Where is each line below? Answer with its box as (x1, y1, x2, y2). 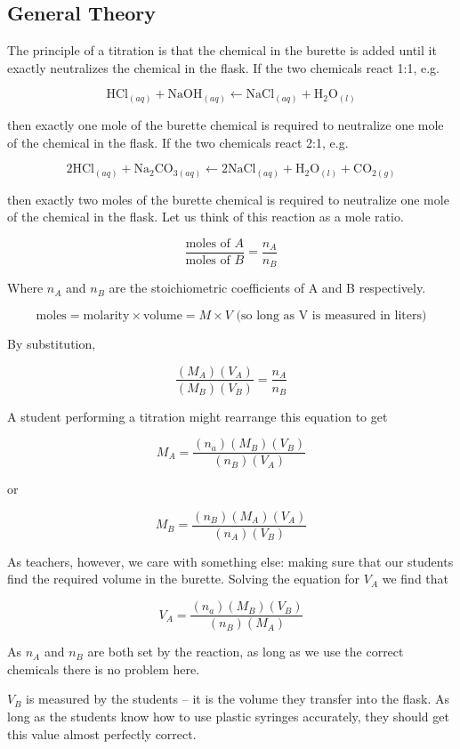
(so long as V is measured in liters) (236, 309, 427, 322)
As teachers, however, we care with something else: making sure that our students (7, 552, 454, 570)
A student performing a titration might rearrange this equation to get (7, 407, 388, 425)
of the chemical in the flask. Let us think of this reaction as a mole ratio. (7, 207, 404, 226)
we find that (382, 569, 449, 588)
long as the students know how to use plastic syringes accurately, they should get (7, 706, 449, 725)
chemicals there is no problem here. (7, 659, 200, 678)
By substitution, (7, 334, 96, 352)
